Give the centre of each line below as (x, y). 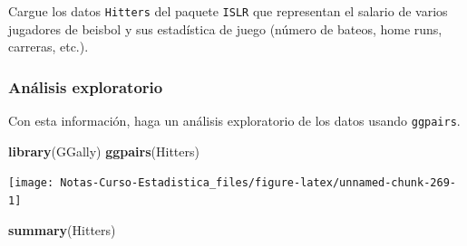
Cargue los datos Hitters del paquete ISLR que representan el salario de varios (228, 11)
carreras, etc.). (49, 47)
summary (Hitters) (62, 229)
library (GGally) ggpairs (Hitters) (104, 151)
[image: (31, 183)
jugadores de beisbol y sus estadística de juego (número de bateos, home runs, (225, 28)
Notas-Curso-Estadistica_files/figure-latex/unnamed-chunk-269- (258, 183)
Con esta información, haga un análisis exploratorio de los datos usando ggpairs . (234, 121)
